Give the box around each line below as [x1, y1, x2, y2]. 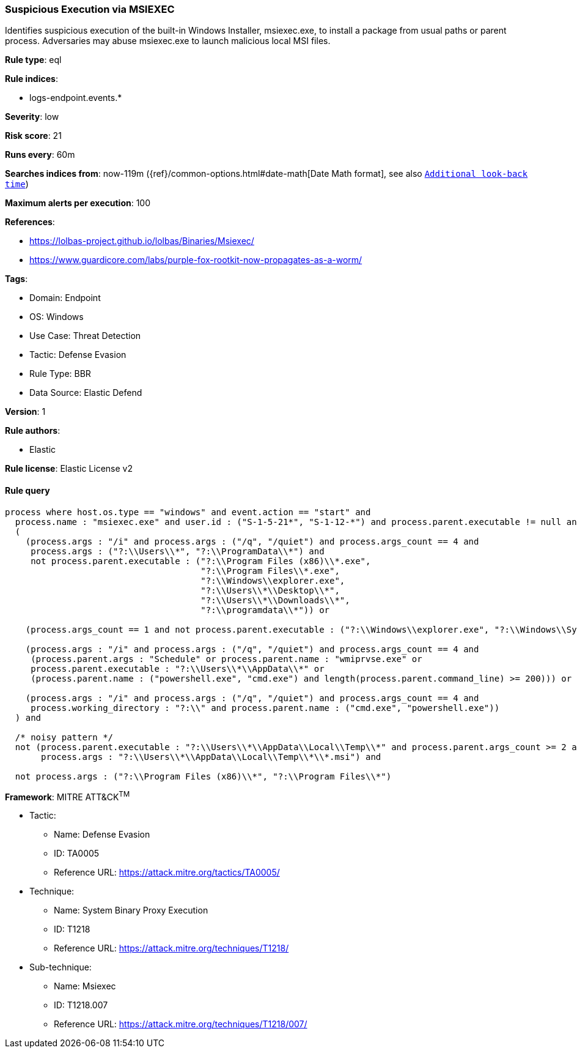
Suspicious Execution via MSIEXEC [5, 3, 175, 15]
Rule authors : [5, 425, 61, 436]
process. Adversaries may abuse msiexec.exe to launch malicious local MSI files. [5, 35, 331, 47]
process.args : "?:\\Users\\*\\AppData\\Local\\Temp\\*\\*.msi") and [41, 751, 381, 762]
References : [5, 217, 55, 228]
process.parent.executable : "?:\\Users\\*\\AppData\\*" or [31, 663, 325, 674]
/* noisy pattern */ [15, 732, 114, 742]
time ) [5, 179, 29, 190]
